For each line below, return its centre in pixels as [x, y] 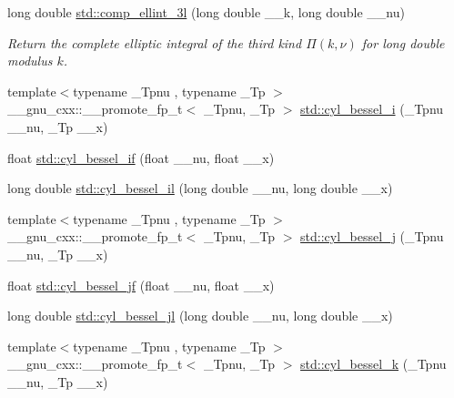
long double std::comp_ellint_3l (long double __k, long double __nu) [206, 12]
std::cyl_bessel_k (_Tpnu [373, 364]
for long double [403, 42]
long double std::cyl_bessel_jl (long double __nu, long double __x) [200, 316]
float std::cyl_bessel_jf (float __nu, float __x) [141, 285]
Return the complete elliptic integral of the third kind [155, 42]
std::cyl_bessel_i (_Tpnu [372, 109]
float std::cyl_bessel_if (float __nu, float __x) [141, 157]
